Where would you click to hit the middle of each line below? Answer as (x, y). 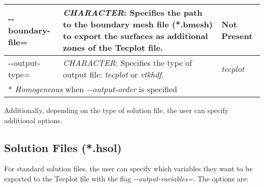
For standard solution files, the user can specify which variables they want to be (128, 169)
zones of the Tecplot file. (113, 47)
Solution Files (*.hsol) (63, 147)
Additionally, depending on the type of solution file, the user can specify (117, 110)
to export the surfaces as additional (136, 36)
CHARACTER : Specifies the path (133, 12)
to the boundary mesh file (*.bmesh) (138, 24)
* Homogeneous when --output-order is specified (93, 89)
